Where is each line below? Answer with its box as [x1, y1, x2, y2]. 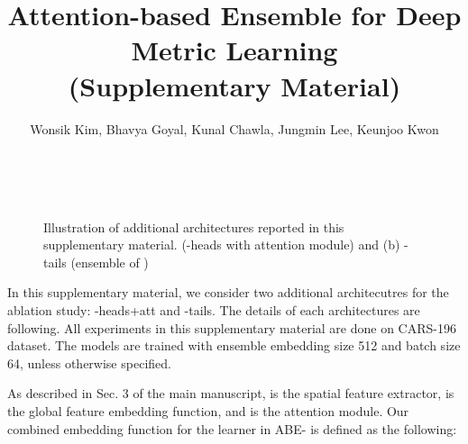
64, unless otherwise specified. [7, 353, 171, 372]
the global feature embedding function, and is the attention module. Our [7, 402, 409, 421]
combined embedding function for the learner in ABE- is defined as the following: [7, 419, 457, 438]
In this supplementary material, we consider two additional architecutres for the [7, 283, 449, 302]
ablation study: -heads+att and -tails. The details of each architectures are [7, 301, 420, 320]
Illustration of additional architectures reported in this [43, 217, 344, 236]
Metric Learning [131, 32, 338, 68]
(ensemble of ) [70, 252, 149, 271]
